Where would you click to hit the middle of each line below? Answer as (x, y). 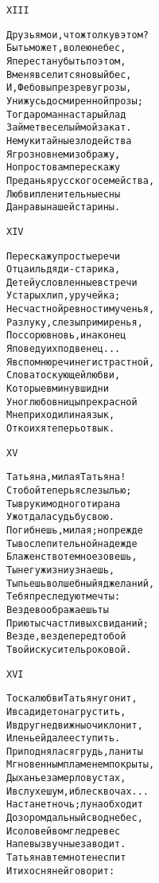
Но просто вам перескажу (64, 168)
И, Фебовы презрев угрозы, (69, 88)
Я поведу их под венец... (64, 349)
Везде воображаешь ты (58, 610)
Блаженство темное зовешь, (72, 557)
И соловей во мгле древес (64, 831)
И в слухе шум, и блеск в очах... (78, 791)
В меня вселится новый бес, (69, 74)
